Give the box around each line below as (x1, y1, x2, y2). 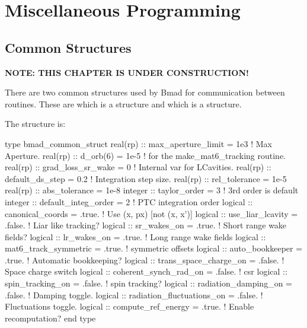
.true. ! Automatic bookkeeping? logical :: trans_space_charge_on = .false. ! (5, 253, 284, 266)
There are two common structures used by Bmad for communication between (5, 86, 285, 98)
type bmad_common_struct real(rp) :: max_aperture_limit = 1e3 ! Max (5, 137, 273, 149)
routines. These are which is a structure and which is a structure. (5, 97, 242, 110)
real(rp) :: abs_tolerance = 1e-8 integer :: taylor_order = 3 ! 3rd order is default (5, 184, 299, 196)
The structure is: (5, 117, 66, 130)
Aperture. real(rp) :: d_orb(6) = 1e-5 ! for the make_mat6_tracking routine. (5, 149, 286, 161)
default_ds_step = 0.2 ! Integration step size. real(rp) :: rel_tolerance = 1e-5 (5, 172, 287, 184)
